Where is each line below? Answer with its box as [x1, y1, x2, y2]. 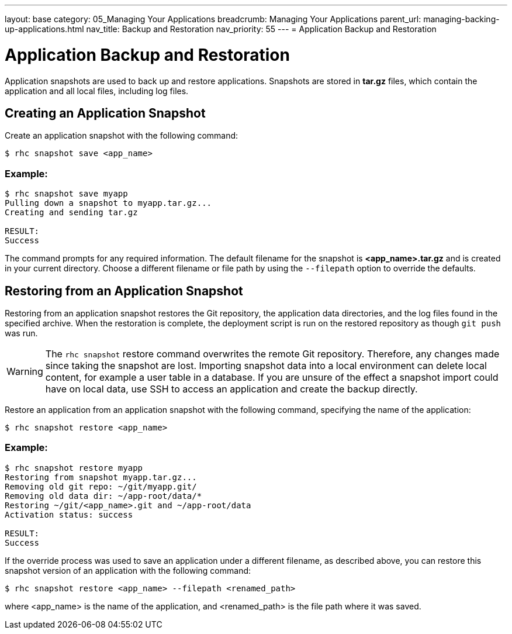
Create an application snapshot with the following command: [5, 130, 238, 141]
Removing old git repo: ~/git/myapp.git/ [5, 481, 197, 491]
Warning [6, 365, 43, 377]
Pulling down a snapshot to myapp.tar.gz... [5, 198, 212, 208]
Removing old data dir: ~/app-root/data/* [5, 491, 202, 501]
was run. [5, 328, 38, 338]
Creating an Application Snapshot [5, 105, 206, 120]
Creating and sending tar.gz [5, 208, 138, 218]
